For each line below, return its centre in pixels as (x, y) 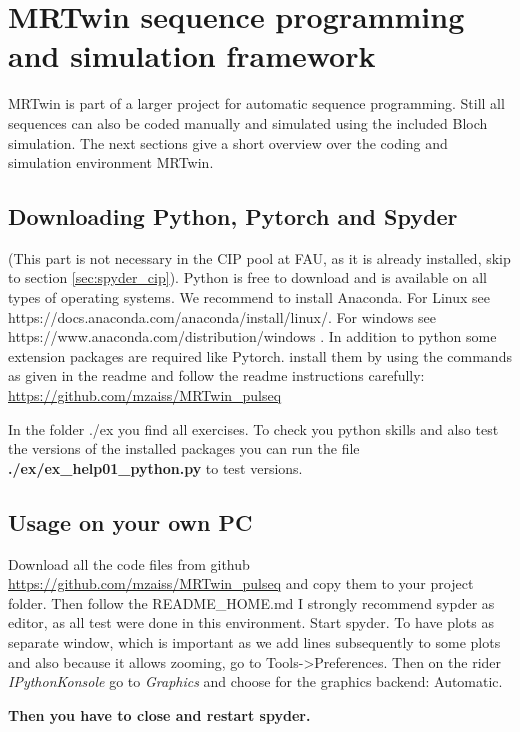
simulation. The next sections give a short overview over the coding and (228, 142)
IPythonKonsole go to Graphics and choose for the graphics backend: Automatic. (255, 681)
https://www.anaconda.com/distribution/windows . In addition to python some (252, 336)
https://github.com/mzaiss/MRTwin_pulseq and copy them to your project (241, 583)
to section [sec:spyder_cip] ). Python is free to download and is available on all (248, 277)
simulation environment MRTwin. (111, 162)
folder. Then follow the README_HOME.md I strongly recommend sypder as (251, 602)
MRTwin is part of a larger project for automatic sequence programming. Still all (256, 103)
